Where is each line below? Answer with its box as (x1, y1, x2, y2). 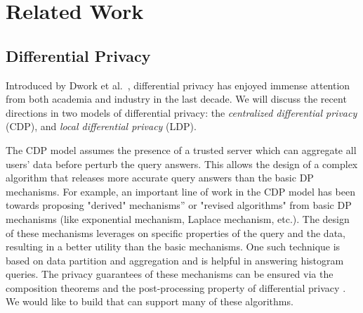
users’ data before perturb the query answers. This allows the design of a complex (6, 156, 358, 171)
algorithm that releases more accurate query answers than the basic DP (6, 170, 314, 185)
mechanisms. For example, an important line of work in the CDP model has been (6, 184, 355, 198)
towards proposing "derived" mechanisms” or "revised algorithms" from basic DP (6, 198, 352, 212)
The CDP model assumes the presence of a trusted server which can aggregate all (6, 142, 357, 157)
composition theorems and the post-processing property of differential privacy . (6, 280, 346, 295)
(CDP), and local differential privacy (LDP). (6, 119, 197, 134)
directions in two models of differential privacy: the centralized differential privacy (6, 105, 357, 120)
